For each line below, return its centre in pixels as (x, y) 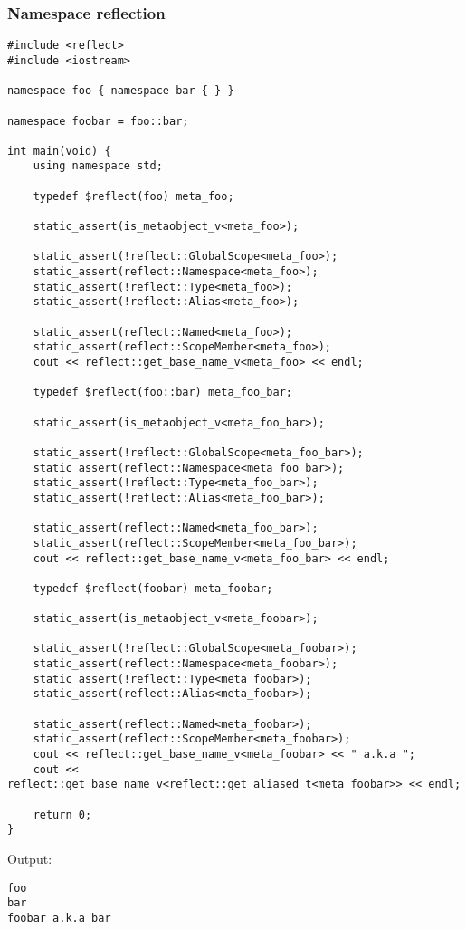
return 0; (62, 814)
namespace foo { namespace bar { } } (121, 91)
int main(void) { (59, 151)
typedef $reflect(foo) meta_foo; (133, 196)
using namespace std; (98, 166)
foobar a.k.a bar (59, 918)
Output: (30, 858)
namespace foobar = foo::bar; (98, 121)
